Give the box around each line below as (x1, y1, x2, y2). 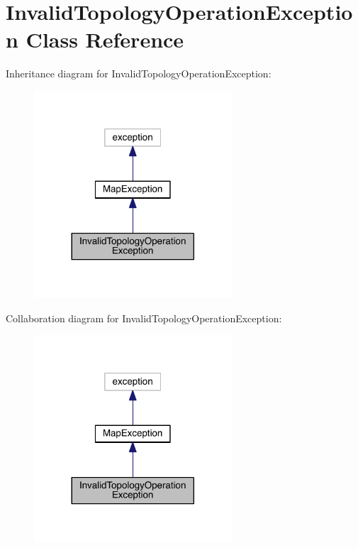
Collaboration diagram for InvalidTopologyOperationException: (6, 310, 282, 325)
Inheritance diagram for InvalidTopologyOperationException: (6, 66, 272, 81)
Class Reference (26, 25, 184, 54)
